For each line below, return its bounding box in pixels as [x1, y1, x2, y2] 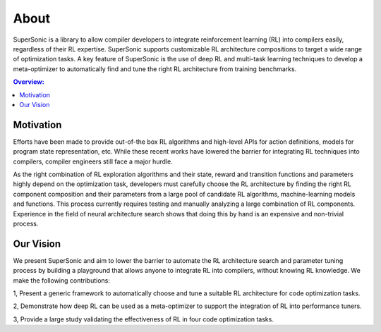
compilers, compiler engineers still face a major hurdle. [13, 157, 173, 166]
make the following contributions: [13, 276, 111, 285]
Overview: [13, 78, 45, 86]
